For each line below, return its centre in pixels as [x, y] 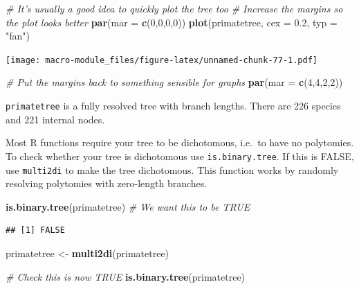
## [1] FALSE [35, 230]
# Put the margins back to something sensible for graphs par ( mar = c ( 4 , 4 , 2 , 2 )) [174, 82]
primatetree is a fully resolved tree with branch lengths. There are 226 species [173, 106]
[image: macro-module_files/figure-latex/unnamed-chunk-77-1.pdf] [162, 60]
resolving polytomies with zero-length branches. [107, 183]
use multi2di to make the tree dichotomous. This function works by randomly [172, 169]
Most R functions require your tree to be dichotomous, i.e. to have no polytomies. [180, 142]
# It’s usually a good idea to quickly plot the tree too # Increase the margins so [174, 8]
